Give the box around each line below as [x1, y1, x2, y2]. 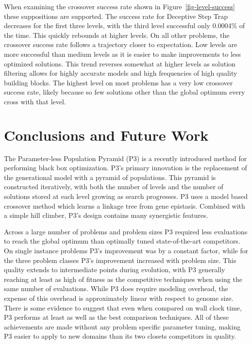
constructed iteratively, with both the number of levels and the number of [4, 181, 223, 192]
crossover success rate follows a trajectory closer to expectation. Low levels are [4, 39, 237, 49]
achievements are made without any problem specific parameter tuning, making [4, 321, 241, 331]
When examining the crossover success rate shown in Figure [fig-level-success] [4, 1, 235, 11]
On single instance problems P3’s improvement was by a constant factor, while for [4, 246, 249, 255]
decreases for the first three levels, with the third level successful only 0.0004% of [4, 20, 245, 31]
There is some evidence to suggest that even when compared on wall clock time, [4, 302, 242, 312]
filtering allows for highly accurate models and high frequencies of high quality [4, 68, 237, 78]
